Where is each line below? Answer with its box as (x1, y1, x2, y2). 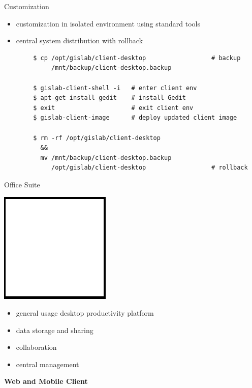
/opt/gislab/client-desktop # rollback (51, 164, 248, 172)
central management (16, 358, 79, 369)
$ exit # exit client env (33, 104, 194, 112)
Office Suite (4, 179, 40, 189)
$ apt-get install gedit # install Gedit (33, 94, 186, 102)
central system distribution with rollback (16, 35, 143, 46)
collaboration (16, 342, 57, 352)
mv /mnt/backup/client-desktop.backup (40, 154, 172, 161)
